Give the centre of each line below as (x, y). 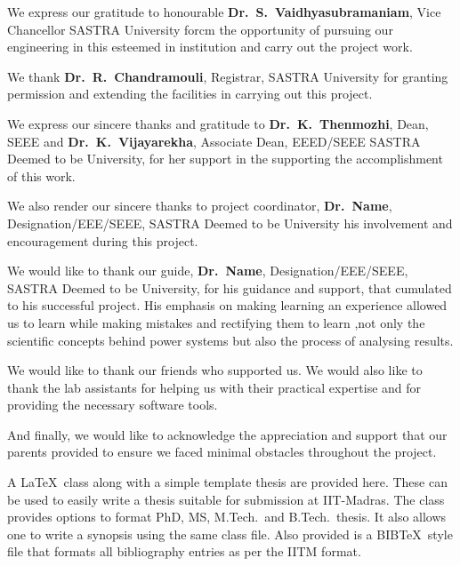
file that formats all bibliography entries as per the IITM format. (184, 551)
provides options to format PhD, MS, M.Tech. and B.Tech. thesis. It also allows (227, 517)
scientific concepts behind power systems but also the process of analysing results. (230, 340)
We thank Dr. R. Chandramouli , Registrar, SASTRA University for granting (228, 76)
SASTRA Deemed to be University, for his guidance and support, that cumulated (230, 287)
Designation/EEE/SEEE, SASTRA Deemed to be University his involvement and (230, 223)
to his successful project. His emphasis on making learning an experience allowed (227, 305)
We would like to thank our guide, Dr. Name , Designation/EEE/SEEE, (208, 271)
